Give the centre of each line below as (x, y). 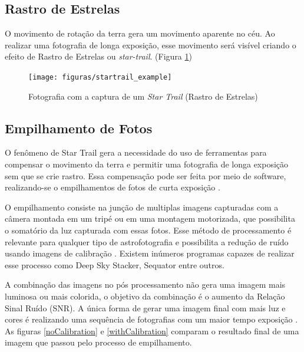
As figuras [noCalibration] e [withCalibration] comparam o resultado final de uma (152, 330)
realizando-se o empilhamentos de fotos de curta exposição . (113, 187)
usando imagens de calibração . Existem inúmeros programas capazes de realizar (150, 253)
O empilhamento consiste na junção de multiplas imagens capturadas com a (142, 207)
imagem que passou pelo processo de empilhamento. (98, 342)
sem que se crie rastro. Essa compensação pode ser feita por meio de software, (146, 175)
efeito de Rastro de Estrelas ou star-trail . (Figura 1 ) (98, 56)
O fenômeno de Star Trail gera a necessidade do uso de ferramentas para (136, 152)
